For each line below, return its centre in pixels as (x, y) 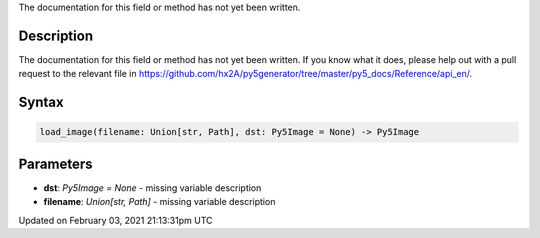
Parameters (55, 163)
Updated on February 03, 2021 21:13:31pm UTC (115, 220)
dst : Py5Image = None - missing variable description (152, 187)
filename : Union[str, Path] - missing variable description (159, 202)
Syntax (41, 102)
